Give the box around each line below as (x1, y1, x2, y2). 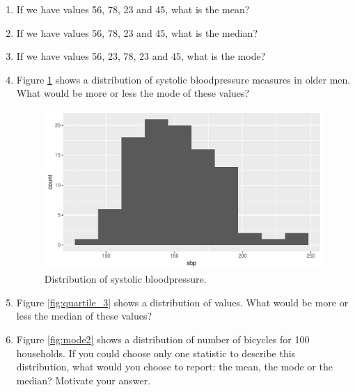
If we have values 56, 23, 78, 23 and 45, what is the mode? (16, 49, 266, 63)
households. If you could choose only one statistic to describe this (16, 345, 296, 360)
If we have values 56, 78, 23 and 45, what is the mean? (16, 2, 250, 16)
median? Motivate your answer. (16, 373, 151, 387)
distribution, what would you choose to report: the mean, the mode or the (16, 359, 333, 374)
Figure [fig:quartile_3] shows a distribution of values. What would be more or (16, 295, 349, 309)
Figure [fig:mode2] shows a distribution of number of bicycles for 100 (16, 331, 310, 346)
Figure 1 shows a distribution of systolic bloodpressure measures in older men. (16, 72, 351, 86)
